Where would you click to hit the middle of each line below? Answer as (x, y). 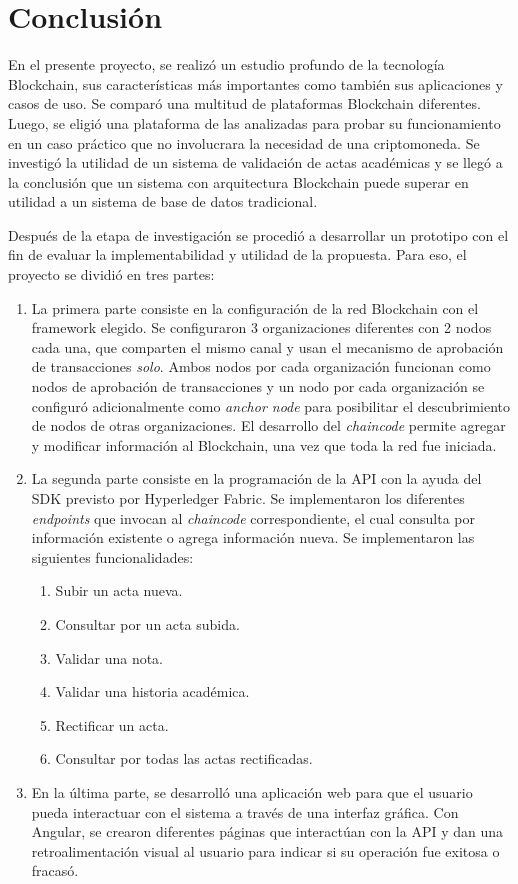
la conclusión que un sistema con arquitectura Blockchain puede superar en (238, 181)
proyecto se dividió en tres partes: (111, 274)
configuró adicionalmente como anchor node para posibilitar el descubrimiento (270, 405)
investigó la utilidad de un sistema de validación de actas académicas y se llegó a (255, 162)
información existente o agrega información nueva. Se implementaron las (253, 537)
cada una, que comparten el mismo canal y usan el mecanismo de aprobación (267, 346)
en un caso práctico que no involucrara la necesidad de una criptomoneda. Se (244, 142)
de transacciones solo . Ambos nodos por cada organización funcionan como (261, 366)
